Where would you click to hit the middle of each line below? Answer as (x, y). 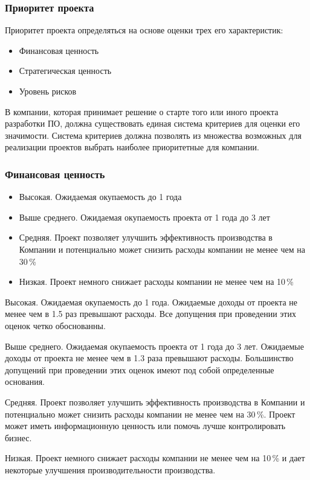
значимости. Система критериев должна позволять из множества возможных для (153, 135)
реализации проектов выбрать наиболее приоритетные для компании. (132, 147)
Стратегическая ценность (65, 71)
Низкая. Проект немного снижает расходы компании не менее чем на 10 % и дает (155, 458)
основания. (25, 382)
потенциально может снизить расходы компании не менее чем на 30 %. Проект (150, 414)
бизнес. (18, 437)
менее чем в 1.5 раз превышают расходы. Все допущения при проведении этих (150, 314)
